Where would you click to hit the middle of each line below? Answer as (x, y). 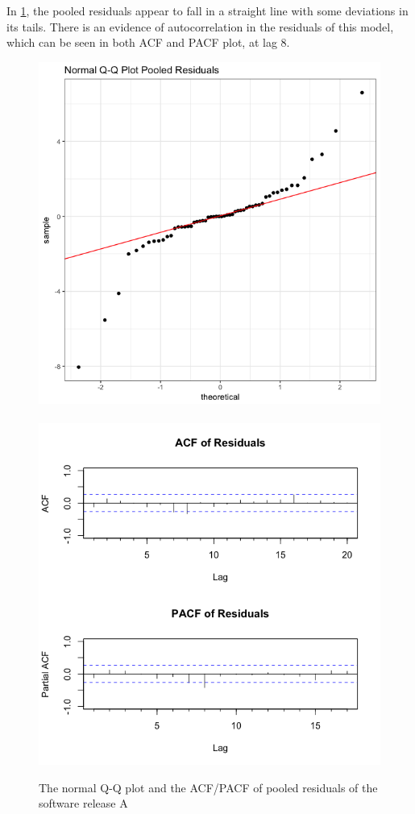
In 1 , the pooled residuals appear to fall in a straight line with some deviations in (207, 10)
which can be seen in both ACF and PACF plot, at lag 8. (148, 42)
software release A (83, 803)
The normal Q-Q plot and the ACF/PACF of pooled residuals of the (208, 787)
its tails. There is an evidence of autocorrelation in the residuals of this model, (200, 26)
